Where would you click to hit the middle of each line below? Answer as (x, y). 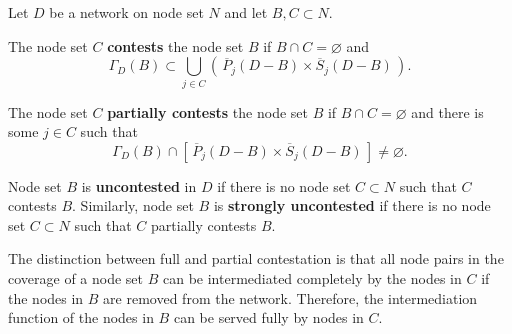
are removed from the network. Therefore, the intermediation (290, 297)
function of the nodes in (81, 317)
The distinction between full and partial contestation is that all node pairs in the (256, 258)
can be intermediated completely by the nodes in (312, 278)
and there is (447, 111)
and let (246, 12)
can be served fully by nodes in (268, 317)
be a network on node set (126, 12)
